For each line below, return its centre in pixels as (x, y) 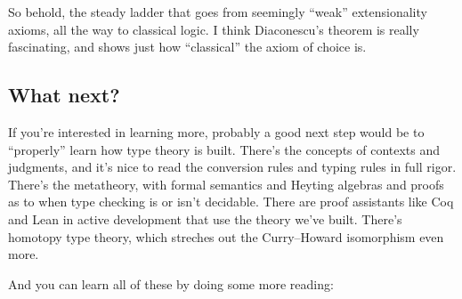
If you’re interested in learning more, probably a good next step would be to (216, 131)
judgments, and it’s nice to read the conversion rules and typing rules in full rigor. (232, 167)
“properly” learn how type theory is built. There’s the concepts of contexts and (224, 149)
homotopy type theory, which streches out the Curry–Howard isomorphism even (226, 236)
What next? (64, 95)
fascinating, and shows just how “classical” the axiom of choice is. (187, 47)
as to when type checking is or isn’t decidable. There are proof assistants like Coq (231, 202)
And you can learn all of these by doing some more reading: (171, 283)
